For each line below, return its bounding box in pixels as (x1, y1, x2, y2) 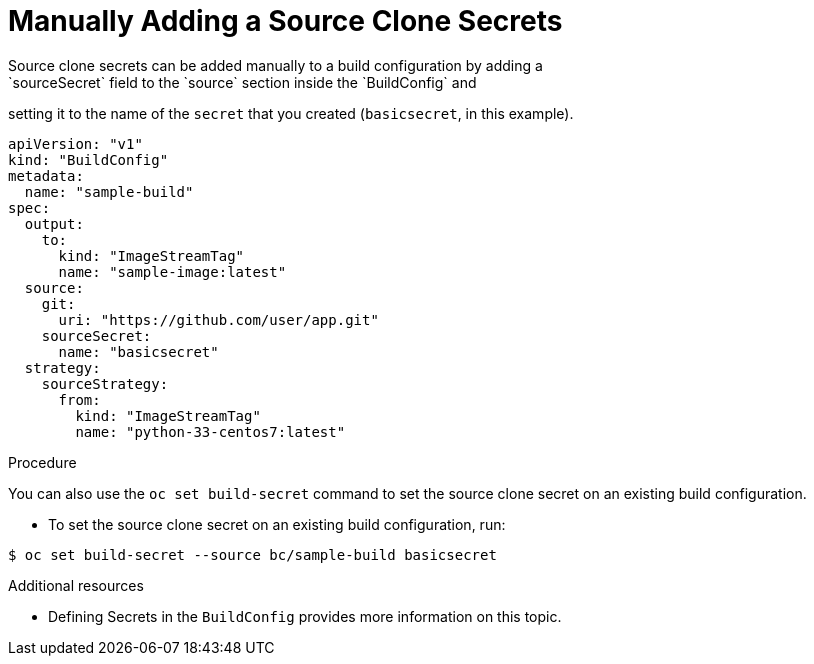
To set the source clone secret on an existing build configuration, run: (48, 515, 506, 533)
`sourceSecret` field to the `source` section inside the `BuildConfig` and (8, 73, 477, 91)
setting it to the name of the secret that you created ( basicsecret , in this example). (8, 104, 574, 122)
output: (24, 215, 84, 232)
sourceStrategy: (41, 375, 169, 392)
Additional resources (8, 576, 144, 594)
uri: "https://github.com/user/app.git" (58, 311, 379, 328)
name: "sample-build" (24, 183, 194, 200)
